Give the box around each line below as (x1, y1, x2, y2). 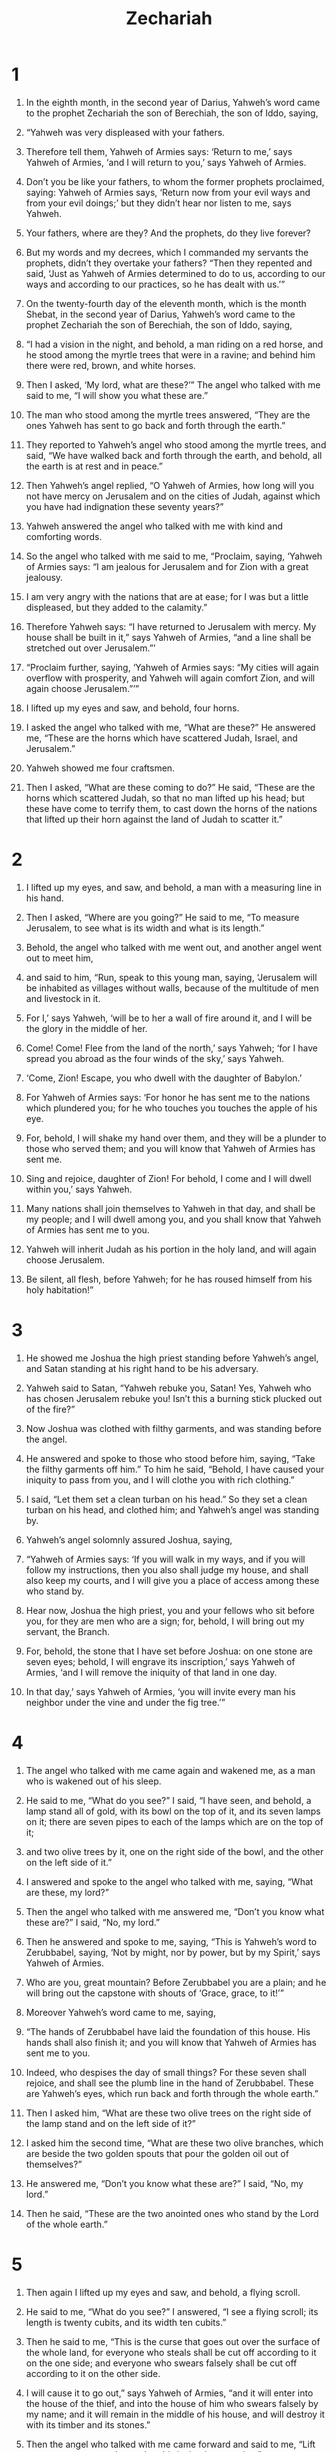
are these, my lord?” (25, 1886, 109, 1898)
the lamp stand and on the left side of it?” (25, 2117, 196, 2129)
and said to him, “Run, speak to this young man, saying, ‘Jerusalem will (25, 971, 318, 983)
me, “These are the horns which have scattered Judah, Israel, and (25, 732, 298, 744)
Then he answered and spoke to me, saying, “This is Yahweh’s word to (25, 1935, 318, 1947)
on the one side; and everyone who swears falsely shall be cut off (25, 2357, 298, 2369)
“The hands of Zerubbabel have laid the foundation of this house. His (25, 2025, 311, 2037)
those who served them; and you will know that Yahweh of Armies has (25, 1142, 316, 1154)
